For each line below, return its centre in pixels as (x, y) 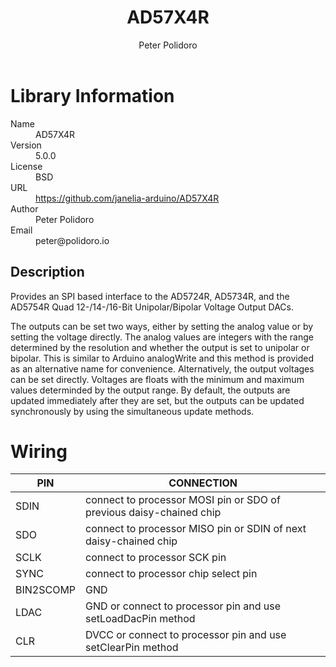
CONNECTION (203, 483)
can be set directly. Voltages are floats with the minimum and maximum (157, 379)
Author (24, 208)
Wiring (39, 451)
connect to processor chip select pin (171, 574)
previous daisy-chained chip (153, 513)
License (26, 166)
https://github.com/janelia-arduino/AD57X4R (127, 198)
